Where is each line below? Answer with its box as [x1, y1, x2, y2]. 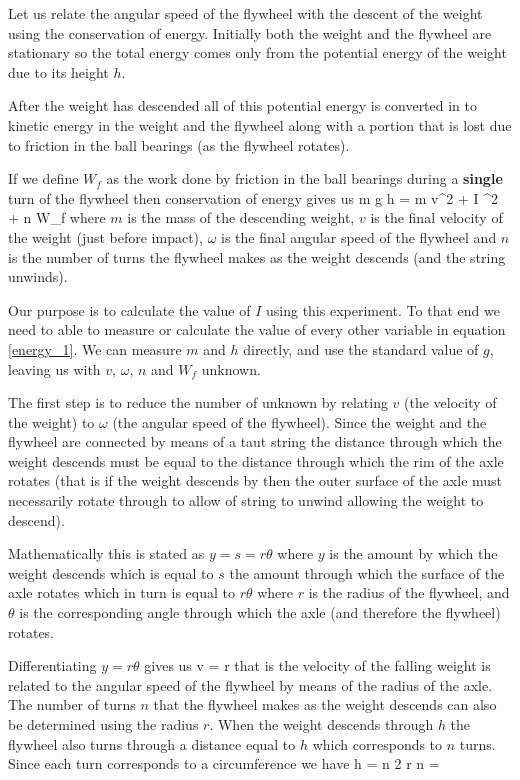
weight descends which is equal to [8, 562, 214, 583]
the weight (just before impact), [8, 226, 203, 247]
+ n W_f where [8, 207, 106, 228]
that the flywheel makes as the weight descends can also [153, 694, 497, 715]
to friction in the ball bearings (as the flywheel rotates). [8, 134, 350, 155]
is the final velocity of [370, 207, 503, 228]
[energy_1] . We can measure [8, 338, 182, 359]
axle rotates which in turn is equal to [8, 582, 235, 603]
